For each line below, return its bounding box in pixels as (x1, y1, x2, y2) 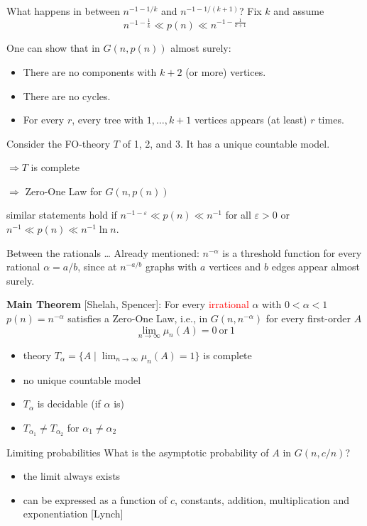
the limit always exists (23, 469, 121, 483)
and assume (273, 4, 324, 18)
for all (225, 207, 251, 222)
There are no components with (23, 64, 157, 79)
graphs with (145, 259, 197, 274)
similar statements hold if (6, 207, 117, 222)
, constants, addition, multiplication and (175, 492, 349, 507)
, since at (77, 259, 117, 274)
